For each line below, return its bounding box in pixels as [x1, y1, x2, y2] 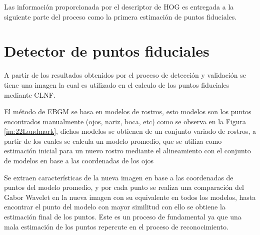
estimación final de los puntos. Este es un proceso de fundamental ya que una [4, 211, 241, 222]
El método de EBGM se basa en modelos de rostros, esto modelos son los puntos [4, 106, 251, 117]
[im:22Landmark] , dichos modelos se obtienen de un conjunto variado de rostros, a [4, 126, 256, 136]
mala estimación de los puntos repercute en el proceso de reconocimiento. [4, 221, 228, 231]
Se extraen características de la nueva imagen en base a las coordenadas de [4, 172, 233, 182]
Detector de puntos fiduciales [4, 41, 209, 61]
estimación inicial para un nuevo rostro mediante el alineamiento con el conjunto [4, 145, 251, 156]
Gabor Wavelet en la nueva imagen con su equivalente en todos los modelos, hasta [4, 191, 256, 202]
